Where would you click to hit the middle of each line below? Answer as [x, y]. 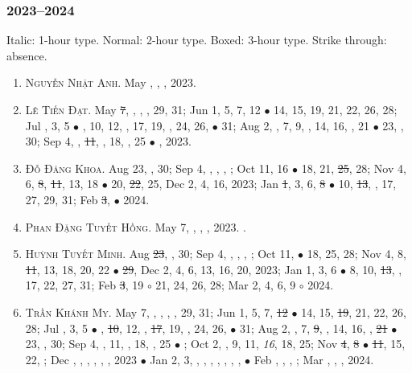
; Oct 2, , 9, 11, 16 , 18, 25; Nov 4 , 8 [272, 344]
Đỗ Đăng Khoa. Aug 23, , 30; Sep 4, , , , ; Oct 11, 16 [157, 168]
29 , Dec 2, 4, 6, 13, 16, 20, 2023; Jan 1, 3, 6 [230, 269]
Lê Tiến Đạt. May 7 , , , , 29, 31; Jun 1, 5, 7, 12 [143, 109]
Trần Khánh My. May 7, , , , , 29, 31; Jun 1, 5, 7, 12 [157, 312]
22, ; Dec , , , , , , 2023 [81, 359]
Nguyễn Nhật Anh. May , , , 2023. [111, 82]
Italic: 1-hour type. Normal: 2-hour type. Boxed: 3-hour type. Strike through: [197, 40]
